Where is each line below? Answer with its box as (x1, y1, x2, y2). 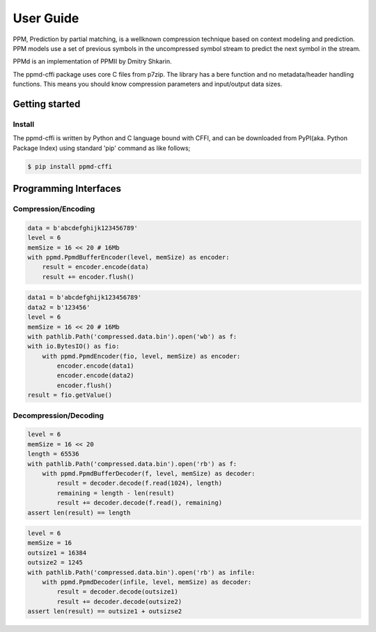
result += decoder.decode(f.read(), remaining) (56, 499, 223, 507)
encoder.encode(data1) (56, 362, 135, 370)
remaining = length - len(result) (56, 489, 175, 497)
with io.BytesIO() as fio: (27, 343, 120, 350)
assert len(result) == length (27, 509, 131, 516)
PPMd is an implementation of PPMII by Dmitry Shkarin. (13, 57, 172, 66)
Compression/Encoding (13, 204, 95, 214)
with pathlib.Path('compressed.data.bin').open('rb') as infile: (27, 569, 256, 576)
